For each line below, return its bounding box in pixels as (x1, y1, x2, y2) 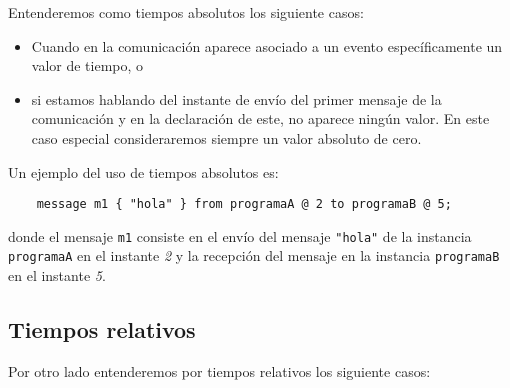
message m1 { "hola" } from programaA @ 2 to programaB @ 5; (36, 197, 452, 212)
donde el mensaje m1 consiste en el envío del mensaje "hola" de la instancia (8, 225, 472, 246)
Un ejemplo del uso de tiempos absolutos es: (8, 161, 279, 182)
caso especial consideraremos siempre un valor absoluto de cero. (31, 127, 422, 148)
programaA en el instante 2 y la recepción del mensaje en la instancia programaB (8, 245, 500, 266)
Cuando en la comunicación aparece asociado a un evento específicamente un (31, 35, 503, 56)
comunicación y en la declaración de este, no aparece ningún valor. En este (31, 108, 490, 129)
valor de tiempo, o (31, 55, 144, 76)
